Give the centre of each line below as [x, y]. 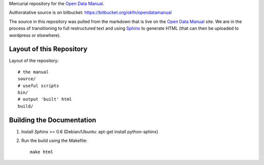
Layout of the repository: [34, 61]
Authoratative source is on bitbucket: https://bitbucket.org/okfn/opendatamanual [90, 13]
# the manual [33, 72]
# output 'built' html [45, 99]
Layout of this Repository [48, 49]
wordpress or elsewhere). [35, 35]
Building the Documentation [53, 120]
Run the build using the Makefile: [54, 141]
